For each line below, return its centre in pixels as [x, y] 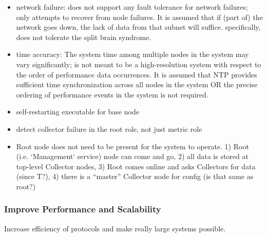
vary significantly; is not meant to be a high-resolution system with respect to [139, 64]
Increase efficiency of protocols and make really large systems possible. [115, 228]
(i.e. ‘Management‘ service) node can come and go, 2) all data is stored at [132, 156]
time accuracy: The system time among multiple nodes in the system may [132, 54]
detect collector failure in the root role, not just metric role [109, 129]
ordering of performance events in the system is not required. [112, 94]
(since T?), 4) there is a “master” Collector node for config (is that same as [135, 176]
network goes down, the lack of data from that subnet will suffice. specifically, [138, 27]
